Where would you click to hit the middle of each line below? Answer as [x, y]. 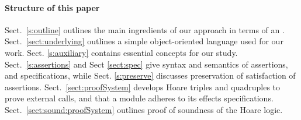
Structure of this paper [52, 7]
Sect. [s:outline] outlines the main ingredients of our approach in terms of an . [145, 29]
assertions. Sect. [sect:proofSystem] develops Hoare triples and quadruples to [143, 87]
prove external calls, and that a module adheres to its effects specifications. [139, 98]
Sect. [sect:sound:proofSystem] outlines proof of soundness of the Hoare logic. [144, 109]
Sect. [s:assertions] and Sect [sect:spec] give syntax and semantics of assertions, [146, 64]
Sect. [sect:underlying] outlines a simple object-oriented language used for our [144, 41]
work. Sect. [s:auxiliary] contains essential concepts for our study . [121, 52]
